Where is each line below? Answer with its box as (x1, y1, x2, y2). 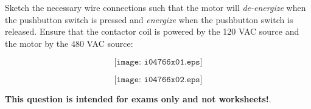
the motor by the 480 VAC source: (5, 37, 133, 49)
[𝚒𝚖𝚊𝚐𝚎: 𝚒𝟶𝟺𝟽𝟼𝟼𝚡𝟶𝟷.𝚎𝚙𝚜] (114, 58, 203, 67)
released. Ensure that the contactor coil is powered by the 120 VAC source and (5, 25, 299, 38)
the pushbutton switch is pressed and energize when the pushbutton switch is (5, 13, 293, 26)
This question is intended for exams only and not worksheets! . (5, 93, 271, 105)
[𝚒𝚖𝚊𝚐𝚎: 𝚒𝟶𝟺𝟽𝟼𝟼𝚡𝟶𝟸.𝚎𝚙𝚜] (114, 76, 203, 85)
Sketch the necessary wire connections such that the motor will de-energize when (5, 1, 306, 13)
